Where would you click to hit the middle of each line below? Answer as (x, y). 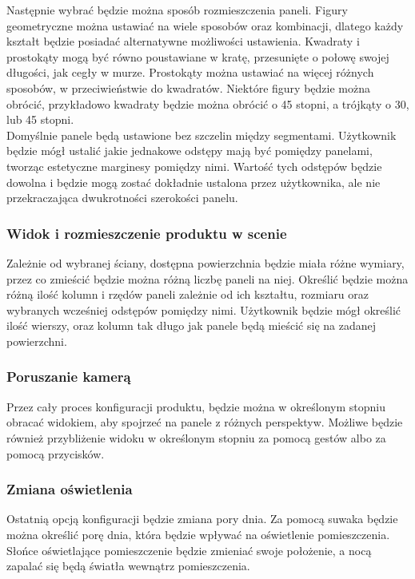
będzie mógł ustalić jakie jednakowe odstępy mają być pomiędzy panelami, (190, 151)
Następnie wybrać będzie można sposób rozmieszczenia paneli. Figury (177, 10)
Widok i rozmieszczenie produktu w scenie (147, 233)
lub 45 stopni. (40, 119)
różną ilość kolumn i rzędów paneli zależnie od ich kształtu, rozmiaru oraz (188, 294)
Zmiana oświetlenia (70, 489)
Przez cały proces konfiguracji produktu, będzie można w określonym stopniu (196, 406)
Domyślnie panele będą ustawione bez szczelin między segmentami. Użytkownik (202, 135)
